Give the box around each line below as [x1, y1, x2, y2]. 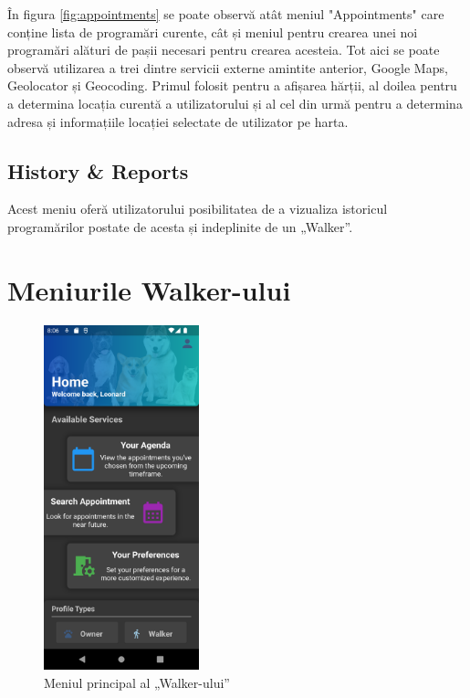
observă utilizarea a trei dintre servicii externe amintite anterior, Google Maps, [7, 58, 448, 77]
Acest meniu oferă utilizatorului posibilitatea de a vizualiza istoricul [7, 199, 388, 218]
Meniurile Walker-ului [7, 270, 291, 308]
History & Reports [7, 156, 189, 185]
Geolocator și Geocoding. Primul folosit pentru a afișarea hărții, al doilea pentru [7, 76, 457, 95]
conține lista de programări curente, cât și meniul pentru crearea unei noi [7, 22, 418, 41]
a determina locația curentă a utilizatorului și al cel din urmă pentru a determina [7, 93, 463, 112]
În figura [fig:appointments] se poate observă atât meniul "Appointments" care [7, 5, 444, 23]
